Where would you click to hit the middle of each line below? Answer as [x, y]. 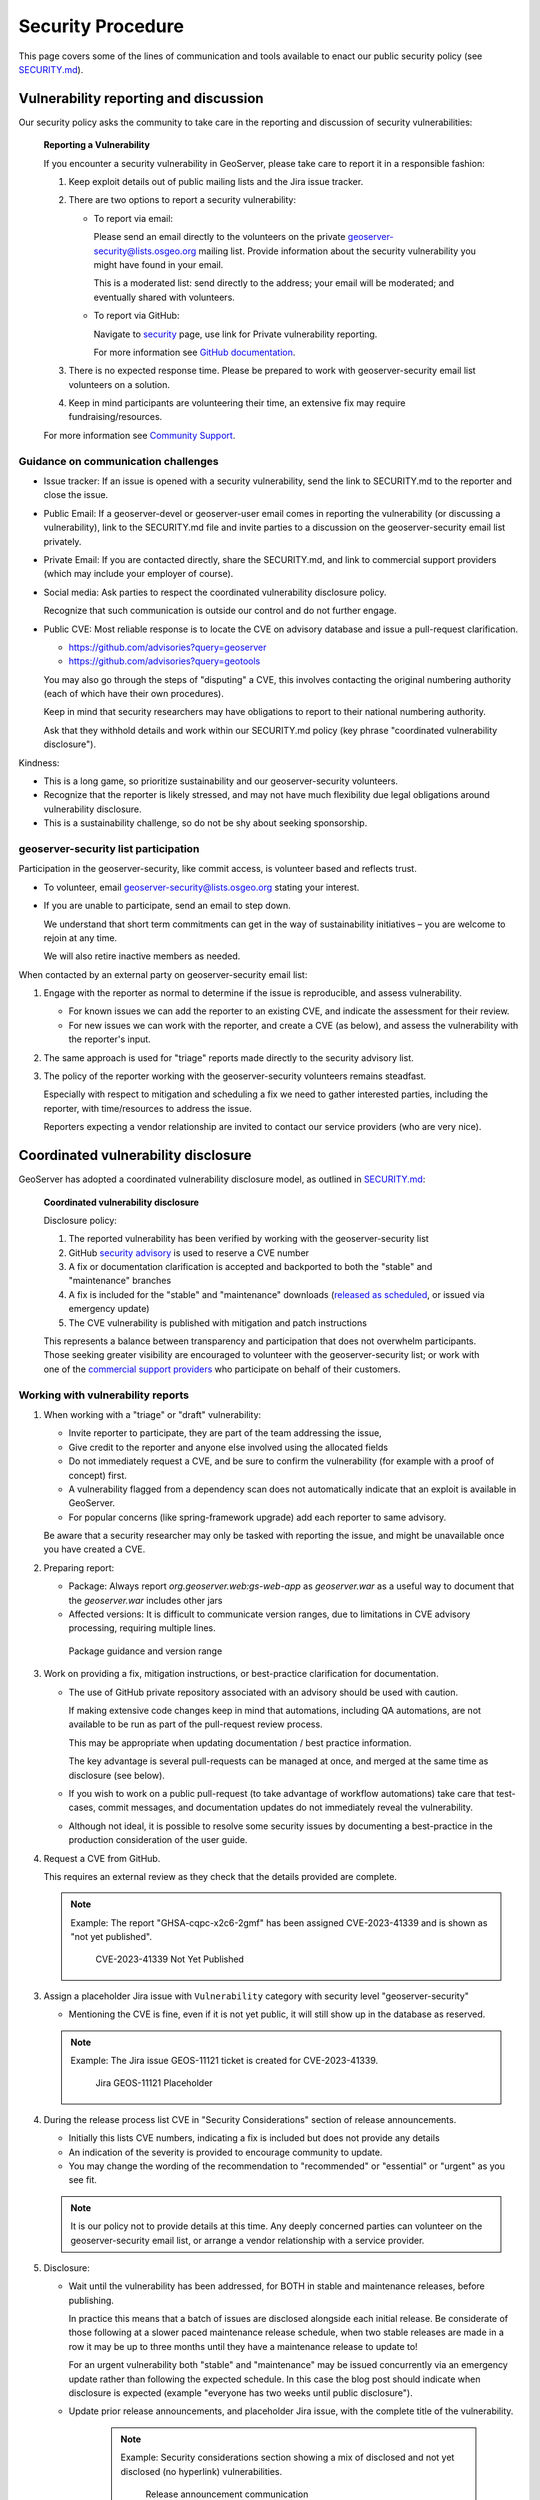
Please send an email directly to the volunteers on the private [219, 237]
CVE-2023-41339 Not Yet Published [170, 1959]
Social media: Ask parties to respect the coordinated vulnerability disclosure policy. [215, 592]
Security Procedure [101, 26]
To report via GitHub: [136, 316]
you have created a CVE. [94, 1549]
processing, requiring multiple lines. [142, 1628]
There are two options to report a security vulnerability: [182, 200]
